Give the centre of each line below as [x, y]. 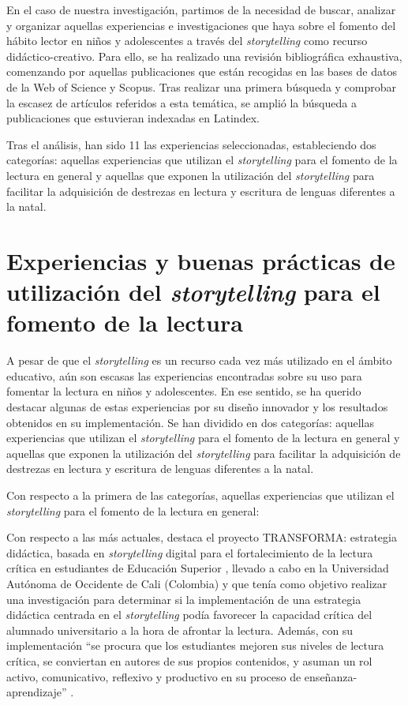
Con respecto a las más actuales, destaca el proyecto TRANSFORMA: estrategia [202, 537]
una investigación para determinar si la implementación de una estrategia [184, 599]
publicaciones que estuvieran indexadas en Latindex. [133, 118]
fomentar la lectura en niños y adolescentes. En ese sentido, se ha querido [184, 391]
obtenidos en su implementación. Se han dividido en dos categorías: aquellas [190, 422]
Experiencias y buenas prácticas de [201, 260]
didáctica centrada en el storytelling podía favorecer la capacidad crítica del [189, 615]
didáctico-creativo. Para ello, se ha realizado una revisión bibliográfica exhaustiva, [204, 56]
